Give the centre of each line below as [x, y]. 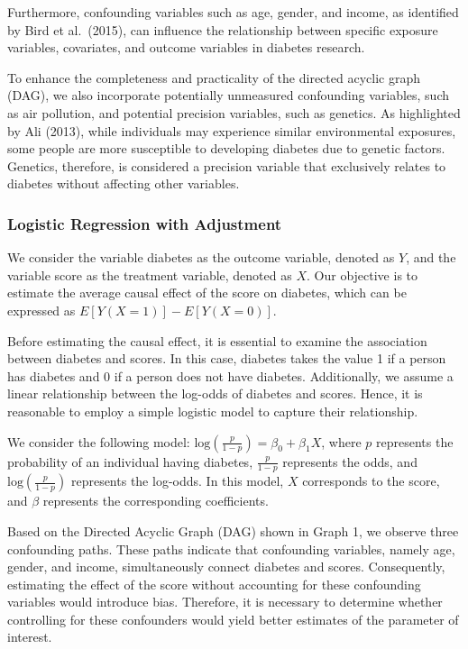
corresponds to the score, [371, 481]
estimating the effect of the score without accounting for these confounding [214, 584]
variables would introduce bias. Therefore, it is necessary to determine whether [225, 602]
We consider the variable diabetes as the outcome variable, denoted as [201, 257]
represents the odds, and [350, 461]
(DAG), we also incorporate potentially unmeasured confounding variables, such [229, 95]
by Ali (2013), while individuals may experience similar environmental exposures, [232, 130]
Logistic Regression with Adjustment [145, 223]
